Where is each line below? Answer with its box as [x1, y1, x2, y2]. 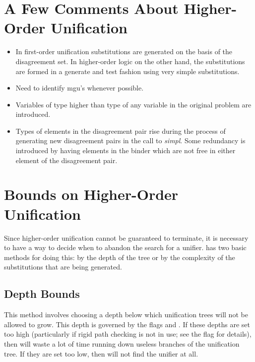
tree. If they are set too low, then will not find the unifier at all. [4, 348, 198, 359]
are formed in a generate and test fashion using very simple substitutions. [15, 66, 240, 76]
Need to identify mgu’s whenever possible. [15, 83, 144, 93]
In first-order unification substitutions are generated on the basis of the [15, 46, 233, 57]
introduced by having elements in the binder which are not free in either [15, 145, 236, 156]
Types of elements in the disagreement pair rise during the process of [15, 125, 226, 136]
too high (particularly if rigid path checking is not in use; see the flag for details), [4, 329, 252, 339]
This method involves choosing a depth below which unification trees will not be [4, 309, 248, 320]
